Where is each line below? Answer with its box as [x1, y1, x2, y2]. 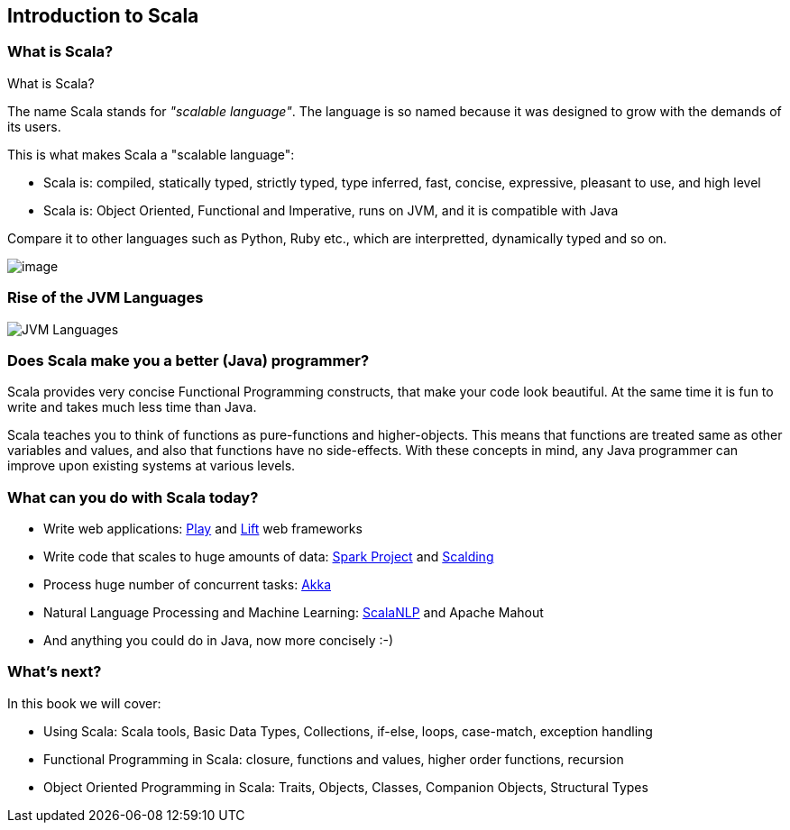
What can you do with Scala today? [7, 488, 259, 506]
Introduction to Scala [7, 5, 199, 27]
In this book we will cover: [7, 695, 161, 711]
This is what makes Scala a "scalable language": [7, 146, 295, 162]
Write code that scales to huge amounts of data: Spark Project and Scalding [43, 549, 494, 565]
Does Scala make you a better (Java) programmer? [7, 351, 370, 369]
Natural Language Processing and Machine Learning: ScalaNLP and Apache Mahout [43, 605, 544, 621]
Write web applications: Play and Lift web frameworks [43, 521, 363, 537]
